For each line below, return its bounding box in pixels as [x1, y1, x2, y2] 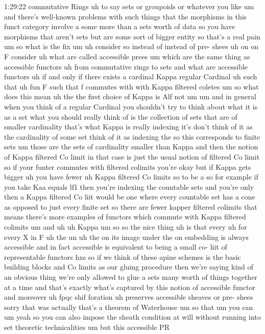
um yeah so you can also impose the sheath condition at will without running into [4, 311, 261, 322]
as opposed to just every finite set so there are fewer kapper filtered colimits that [4, 201, 257, 212]
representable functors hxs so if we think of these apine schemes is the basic [4, 251, 241, 262]
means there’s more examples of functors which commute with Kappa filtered [4, 211, 246, 222]
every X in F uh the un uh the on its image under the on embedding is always [4, 231, 249, 242]
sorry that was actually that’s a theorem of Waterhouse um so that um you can [4, 301, 253, 312]
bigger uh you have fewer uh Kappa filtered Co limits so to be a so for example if [4, 171, 258, 182]
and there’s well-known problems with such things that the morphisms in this [4, 11, 247, 21]
